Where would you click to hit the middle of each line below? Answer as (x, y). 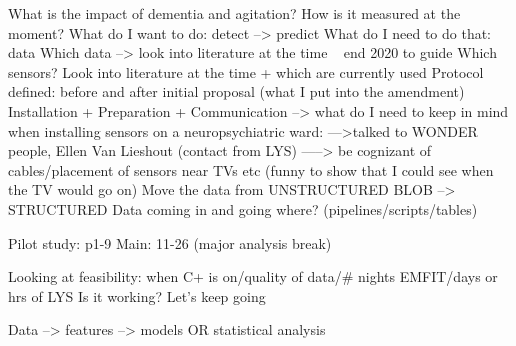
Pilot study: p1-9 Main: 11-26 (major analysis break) (170, 242)
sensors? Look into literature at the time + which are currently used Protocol (246, 71)
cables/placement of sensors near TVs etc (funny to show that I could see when (251, 169)
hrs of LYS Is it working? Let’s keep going (137, 295)
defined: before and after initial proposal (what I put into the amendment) (236, 91)
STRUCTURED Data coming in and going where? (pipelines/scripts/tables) (243, 208)
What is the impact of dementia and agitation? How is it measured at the (234, 13)
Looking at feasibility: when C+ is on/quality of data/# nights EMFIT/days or (253, 276)
